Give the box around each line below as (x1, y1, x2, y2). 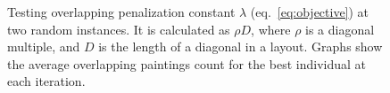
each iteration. (7, 72, 86, 90)
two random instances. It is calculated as (7, 19, 230, 38)
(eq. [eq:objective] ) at (250, 3, 369, 20)
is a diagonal (305, 19, 375, 38)
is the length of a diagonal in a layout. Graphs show (98, 37, 383, 56)
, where (251, 19, 291, 38)
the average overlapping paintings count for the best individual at (7, 54, 367, 73)
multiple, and (7, 37, 80, 56)
